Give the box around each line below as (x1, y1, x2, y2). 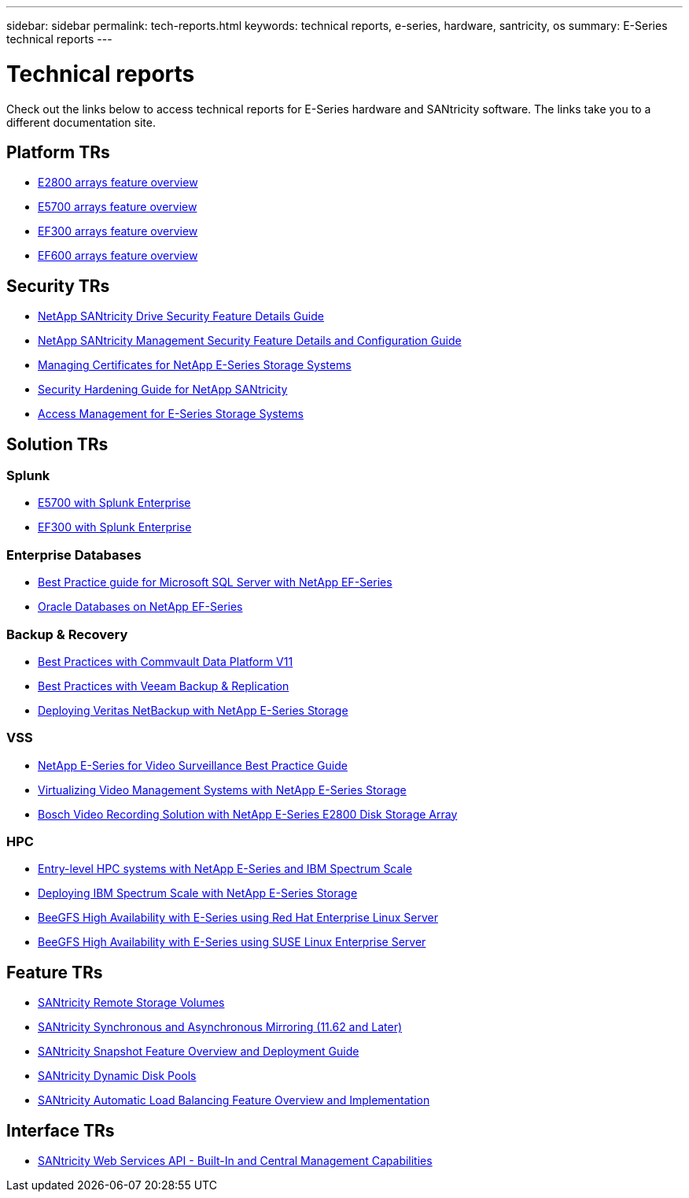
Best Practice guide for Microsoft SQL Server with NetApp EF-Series (38, 575, 392, 590)
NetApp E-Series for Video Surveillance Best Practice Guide (38, 758, 348, 772)
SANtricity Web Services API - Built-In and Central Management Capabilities (38, 1154, 433, 1168)
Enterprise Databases (6, 546, 142, 563)
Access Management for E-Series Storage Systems (38, 407, 304, 421)
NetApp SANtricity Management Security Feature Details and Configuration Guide (38, 334, 462, 348)
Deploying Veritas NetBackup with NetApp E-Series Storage (38, 703, 348, 717)
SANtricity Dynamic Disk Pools (38, 1069, 197, 1083)
